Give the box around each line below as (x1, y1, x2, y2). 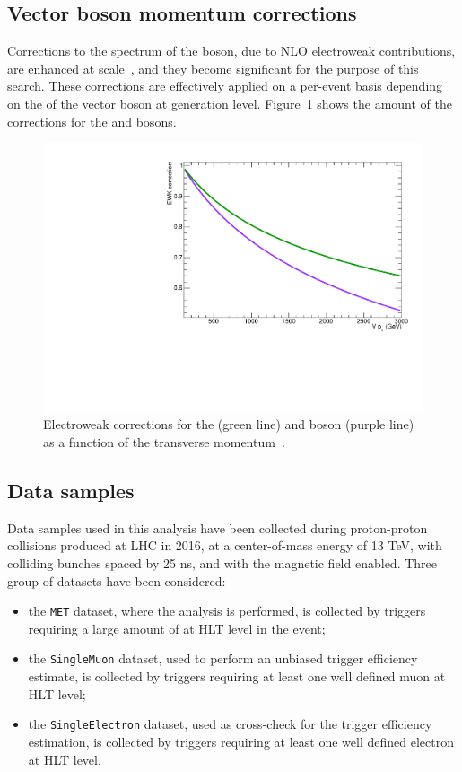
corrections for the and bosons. (7, 111, 177, 130)
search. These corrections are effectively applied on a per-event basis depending (7, 76, 443, 95)
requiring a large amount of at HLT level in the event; (28, 618, 326, 637)
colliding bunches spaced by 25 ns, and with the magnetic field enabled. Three (7, 554, 437, 572)
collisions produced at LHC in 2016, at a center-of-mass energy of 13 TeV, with (7, 536, 442, 555)
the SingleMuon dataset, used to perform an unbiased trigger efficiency (28, 649, 418, 668)
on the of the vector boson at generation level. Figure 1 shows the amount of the (7, 93, 452, 112)
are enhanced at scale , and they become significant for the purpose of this (7, 58, 419, 77)
